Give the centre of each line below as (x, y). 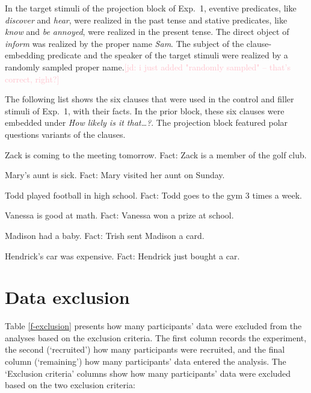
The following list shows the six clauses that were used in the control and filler (149, 99)
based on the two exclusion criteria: (70, 385)
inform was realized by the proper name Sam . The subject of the (125, 43)
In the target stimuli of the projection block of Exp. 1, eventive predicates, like (151, 8)
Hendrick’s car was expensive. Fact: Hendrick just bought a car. (122, 255)
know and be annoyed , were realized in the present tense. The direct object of (147, 32)
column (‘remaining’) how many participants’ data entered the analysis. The (146, 361)
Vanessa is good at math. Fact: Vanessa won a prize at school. (119, 215)
